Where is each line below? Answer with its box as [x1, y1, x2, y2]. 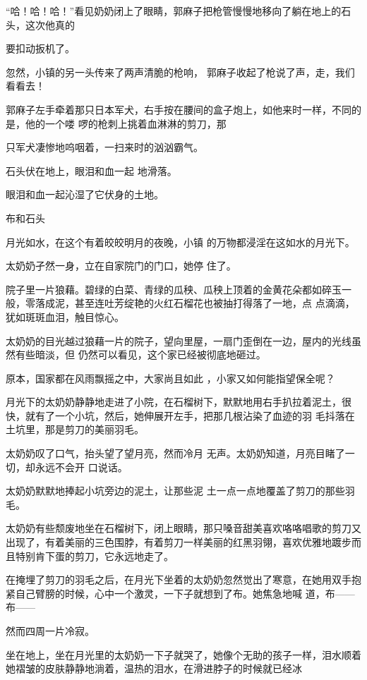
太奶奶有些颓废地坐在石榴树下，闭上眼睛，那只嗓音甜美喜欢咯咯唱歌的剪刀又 [6, 521, 361, 535]
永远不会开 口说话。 [35, 459, 128, 474]
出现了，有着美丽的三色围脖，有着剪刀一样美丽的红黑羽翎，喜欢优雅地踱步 [6, 535, 351, 550]
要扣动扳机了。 [6, 41, 75, 56]
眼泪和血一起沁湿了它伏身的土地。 [6, 187, 164, 202]
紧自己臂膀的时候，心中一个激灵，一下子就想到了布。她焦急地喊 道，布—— [6, 585, 355, 600]
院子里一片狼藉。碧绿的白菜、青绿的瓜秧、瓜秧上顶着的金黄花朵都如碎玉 [6, 281, 342, 296]
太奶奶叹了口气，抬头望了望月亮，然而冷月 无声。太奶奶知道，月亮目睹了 [6, 446, 345, 461]
